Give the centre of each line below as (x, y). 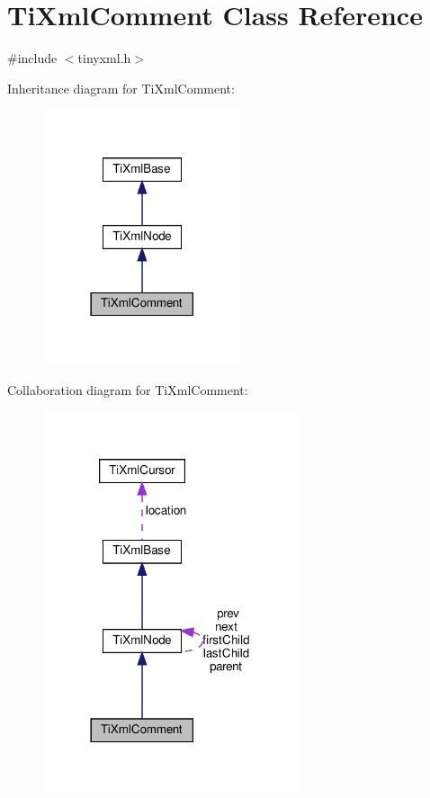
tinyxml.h (104, 58)
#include (32, 58)
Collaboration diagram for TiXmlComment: (128, 389)
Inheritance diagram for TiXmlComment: (121, 88)
